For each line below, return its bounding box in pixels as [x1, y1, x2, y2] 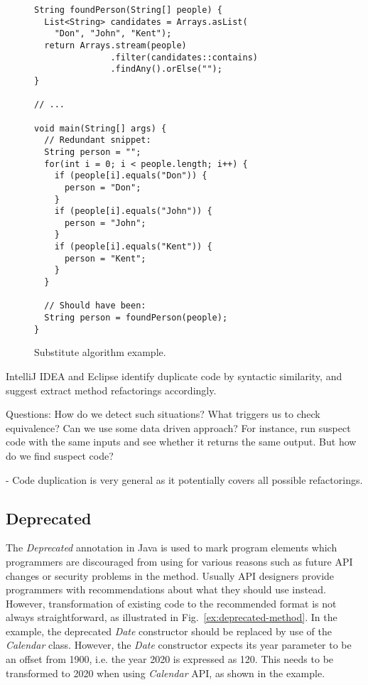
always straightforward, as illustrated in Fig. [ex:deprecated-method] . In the [6, 610, 337, 625]
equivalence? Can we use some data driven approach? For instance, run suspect [6, 420, 351, 435]
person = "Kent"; [64, 253, 146, 264]
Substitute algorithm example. [34, 345, 166, 360]
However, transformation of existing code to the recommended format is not [6, 595, 337, 610]
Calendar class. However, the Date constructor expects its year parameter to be [6, 637, 352, 652]
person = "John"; [64, 217, 146, 228]
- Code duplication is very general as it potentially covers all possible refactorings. [6, 472, 363, 487]
